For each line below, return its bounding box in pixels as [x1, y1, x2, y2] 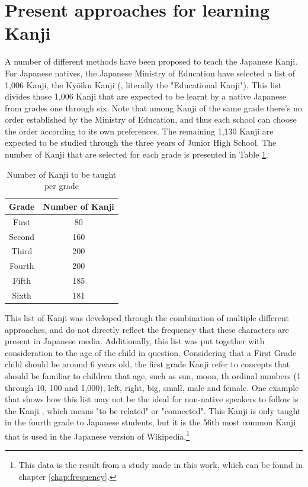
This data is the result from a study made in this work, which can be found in [18, 459, 303, 471]
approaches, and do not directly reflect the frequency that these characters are [5, 323, 289, 335]
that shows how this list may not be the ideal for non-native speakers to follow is [5, 393, 299, 405]
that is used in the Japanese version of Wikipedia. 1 [5, 428, 190, 442]
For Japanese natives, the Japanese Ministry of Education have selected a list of [5, 66, 296, 79]
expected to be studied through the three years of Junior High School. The [5, 136, 277, 149]
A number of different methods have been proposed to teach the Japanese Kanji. [5, 55, 298, 68]
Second [9, 230, 35, 242]
